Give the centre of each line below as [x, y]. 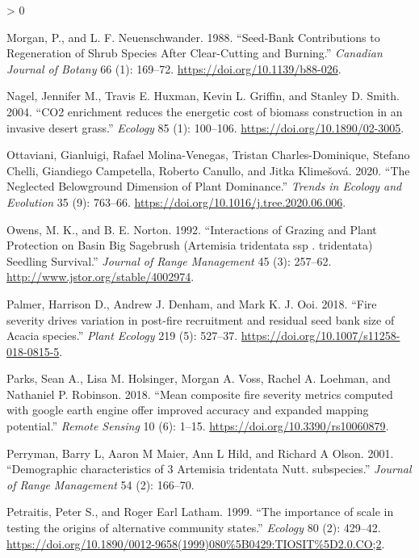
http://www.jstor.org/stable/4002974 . [101, 277]
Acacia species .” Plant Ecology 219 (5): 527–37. [122, 336]
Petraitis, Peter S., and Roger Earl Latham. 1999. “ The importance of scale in [200, 512]
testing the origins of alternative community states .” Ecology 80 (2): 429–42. [194, 528]
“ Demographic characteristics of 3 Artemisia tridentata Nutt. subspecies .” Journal [209, 469]
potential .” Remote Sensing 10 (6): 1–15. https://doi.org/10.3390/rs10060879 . [198, 426]
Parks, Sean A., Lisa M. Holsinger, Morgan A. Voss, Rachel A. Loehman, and [199, 378]
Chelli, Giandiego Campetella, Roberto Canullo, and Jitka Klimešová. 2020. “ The [208, 170]
